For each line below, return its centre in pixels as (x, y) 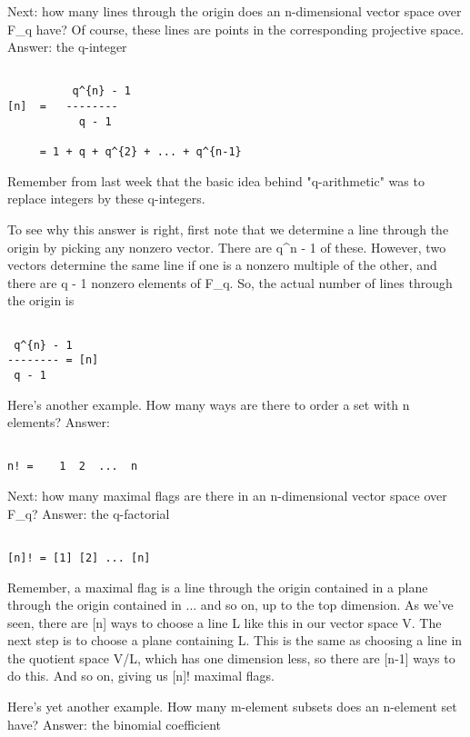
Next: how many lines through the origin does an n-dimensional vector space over (235, 11)
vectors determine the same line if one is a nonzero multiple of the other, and (222, 265)
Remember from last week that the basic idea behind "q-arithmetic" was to (216, 180)
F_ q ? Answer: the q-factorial (89, 513)
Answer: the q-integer (67, 47)
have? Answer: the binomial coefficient (114, 724)
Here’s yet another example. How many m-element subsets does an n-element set (232, 707)
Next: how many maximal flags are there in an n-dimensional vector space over (227, 495)
